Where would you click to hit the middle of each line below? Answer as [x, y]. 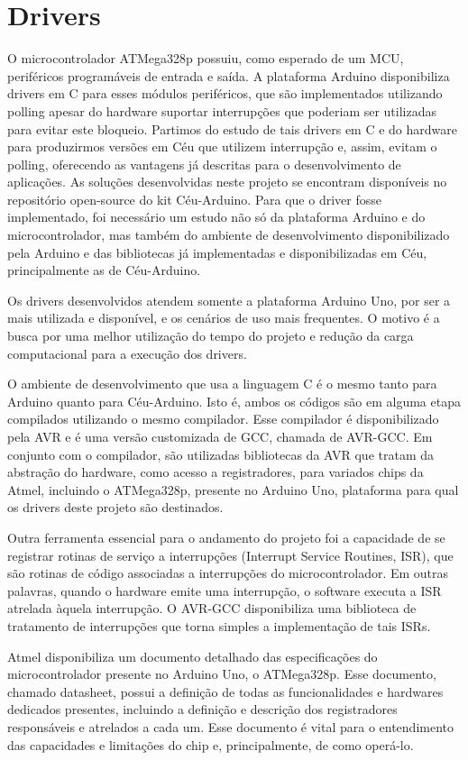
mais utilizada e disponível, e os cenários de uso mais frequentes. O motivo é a [224, 318]
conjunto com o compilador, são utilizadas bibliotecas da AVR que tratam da [221, 454]
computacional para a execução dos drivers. [127, 353]
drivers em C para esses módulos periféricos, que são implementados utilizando [225, 93]
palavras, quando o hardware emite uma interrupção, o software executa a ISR [225, 590]
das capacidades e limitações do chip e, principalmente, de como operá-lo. [211, 744]
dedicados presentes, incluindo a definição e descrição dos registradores [202, 709]
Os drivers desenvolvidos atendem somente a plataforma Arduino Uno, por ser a [229, 300]
